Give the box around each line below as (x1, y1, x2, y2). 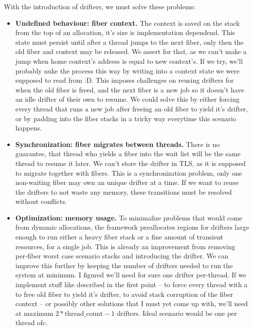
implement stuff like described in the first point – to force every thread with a (15, 279, 248, 290)
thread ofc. (15, 317, 48, 328)
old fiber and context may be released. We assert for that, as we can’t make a (15, 46, 247, 56)
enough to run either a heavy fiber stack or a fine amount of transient (15, 232, 223, 242)
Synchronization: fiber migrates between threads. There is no (15, 139, 220, 149)
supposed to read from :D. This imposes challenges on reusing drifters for (15, 75, 234, 85)
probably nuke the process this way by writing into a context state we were (15, 65, 240, 75)
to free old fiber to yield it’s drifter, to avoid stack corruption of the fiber (15, 289, 234, 299)
